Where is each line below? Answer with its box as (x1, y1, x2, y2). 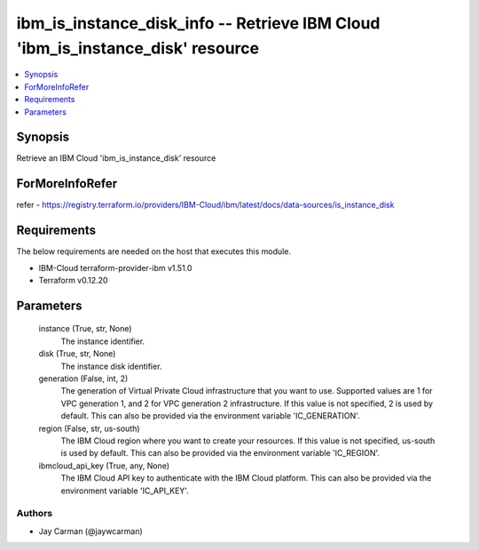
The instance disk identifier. (60, 361, 162, 371)
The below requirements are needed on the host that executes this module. (16, 246, 292, 257)
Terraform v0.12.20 (38, 275, 108, 286)
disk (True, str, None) (38, 348, 116, 359)
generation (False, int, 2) (38, 373, 129, 384)
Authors (16, 507, 53, 520)
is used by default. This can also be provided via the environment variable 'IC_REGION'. (60, 448, 381, 458)
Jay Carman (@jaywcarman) (38, 525, 144, 537)
